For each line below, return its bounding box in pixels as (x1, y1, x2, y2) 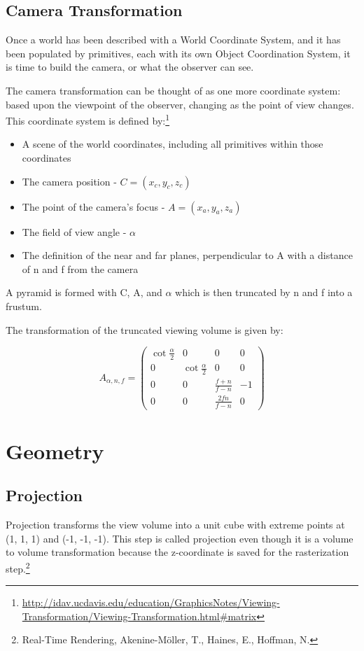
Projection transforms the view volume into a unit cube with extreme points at (6, 517, 345, 532)
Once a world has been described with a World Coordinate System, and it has (6, 32, 341, 47)
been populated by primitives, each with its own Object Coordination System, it (6, 45, 351, 60)
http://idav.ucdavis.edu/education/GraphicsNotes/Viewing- (22, 595, 280, 610)
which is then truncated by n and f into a (175, 285, 353, 300)
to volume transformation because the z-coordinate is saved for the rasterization (6, 545, 349, 559)
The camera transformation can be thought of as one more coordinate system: (6, 83, 341, 97)
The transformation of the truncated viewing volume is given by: (6, 322, 283, 337)
